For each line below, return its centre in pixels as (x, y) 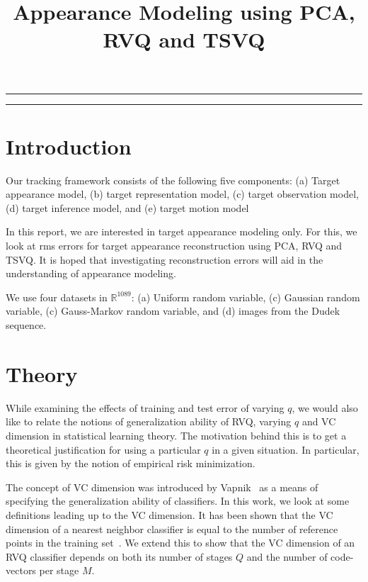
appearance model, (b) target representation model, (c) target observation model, (182, 194)
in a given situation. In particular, (286, 449)
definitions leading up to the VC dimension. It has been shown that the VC (169, 514)
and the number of (287, 556)
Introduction (69, 146)
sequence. (26, 325)
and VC (319, 421)
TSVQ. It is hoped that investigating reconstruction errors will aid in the (165, 259)
